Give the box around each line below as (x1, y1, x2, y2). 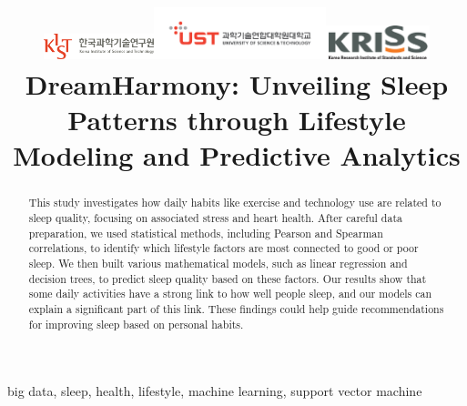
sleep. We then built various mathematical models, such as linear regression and (28, 256, 408, 271)
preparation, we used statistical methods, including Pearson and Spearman (28, 225, 383, 240)
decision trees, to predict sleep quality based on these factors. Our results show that (28, 270, 427, 286)
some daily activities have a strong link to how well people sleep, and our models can (28, 286, 432, 301)
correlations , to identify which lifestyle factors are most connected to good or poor (28, 240, 419, 256)
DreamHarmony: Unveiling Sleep (25, 66, 449, 103)
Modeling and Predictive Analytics (13, 137, 461, 174)
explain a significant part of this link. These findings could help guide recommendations (28, 301, 444, 317)
